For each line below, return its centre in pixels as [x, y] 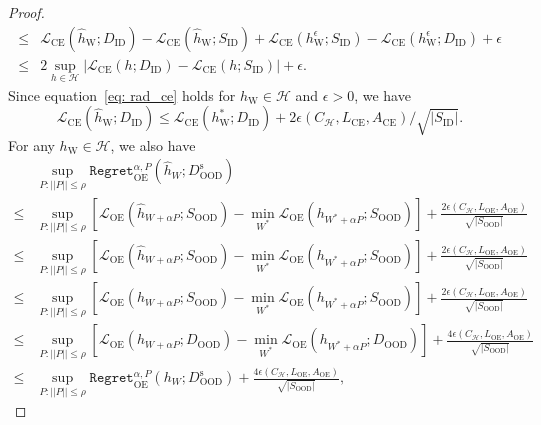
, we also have [153, 144]
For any [31, 144]
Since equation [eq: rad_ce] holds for [122, 94]
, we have [382, 94]
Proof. [26, 12]
